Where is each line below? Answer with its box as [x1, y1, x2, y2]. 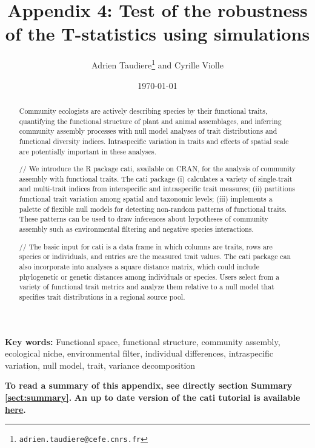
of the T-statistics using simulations [5, 21, 310, 46]
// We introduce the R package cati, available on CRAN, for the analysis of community [19, 163, 296, 174]
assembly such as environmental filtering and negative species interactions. [19, 224, 254, 234]
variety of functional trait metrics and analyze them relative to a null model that [19, 282, 274, 292]
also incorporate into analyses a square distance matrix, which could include [19, 261, 259, 271]
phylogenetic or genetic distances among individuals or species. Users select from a [19, 271, 280, 282]
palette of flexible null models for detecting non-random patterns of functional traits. [19, 203, 287, 214]
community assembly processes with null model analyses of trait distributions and [19, 126, 277, 136]
